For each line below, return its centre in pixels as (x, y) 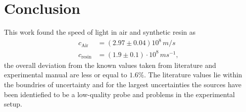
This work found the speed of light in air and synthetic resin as (100, 32)
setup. (13, 104)
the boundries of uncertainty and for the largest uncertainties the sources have (123, 84)
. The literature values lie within (193, 75)
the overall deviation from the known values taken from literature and (110, 65)
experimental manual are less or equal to (66, 75)
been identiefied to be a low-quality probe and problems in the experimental (120, 94)
